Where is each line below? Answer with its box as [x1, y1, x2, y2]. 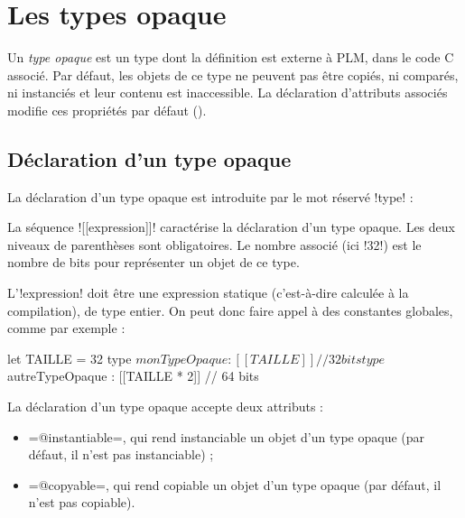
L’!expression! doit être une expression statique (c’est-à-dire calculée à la [7, 283, 409, 302]
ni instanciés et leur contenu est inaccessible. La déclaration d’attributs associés [7, 83, 448, 102]
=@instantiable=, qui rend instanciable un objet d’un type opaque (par [28, 427, 425, 446]
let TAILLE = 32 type [7, 348, 132, 367]
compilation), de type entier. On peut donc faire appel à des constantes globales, [7, 301, 453, 319]
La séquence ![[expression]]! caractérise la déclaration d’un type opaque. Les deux [7, 217, 455, 236]
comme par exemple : [7, 319, 126, 338]
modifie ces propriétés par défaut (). [7, 100, 207, 119]
